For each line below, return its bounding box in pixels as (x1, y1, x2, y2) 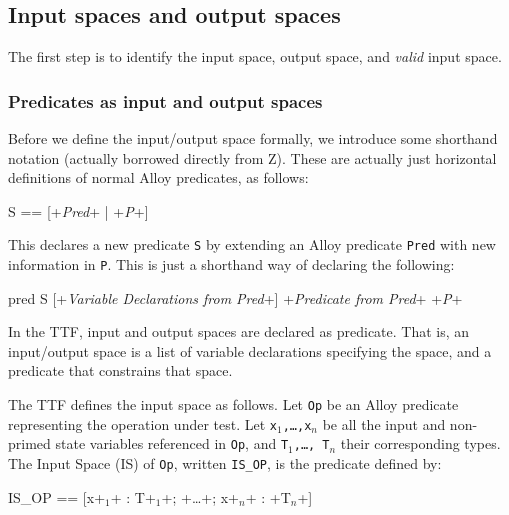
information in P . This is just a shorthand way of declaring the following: (8, 254, 455, 275)
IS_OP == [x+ (8, 486, 106, 507)
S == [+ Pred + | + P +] (8, 200, 149, 221)
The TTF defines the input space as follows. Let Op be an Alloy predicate (8, 394, 459, 415)
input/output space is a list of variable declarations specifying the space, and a (8, 340, 492, 361)
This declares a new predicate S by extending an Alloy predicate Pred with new (8, 234, 496, 255)
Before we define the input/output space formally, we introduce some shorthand (8, 128, 498, 149)
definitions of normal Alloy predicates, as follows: (8, 167, 309, 188)
